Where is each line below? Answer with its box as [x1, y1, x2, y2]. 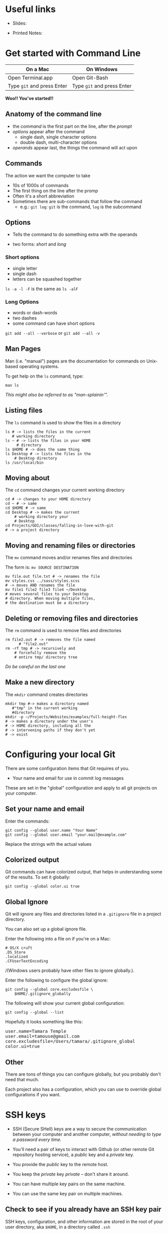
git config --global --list [5, 1010, 64, 1015]
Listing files [5, 406, 43, 415]
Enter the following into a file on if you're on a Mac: [5, 936, 111, 942]
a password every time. [12, 1136, 62, 1142]
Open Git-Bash [72, 74, 108, 81]
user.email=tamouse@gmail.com [5, 1033, 80, 1039]
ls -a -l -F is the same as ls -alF [5, 286, 78, 292]
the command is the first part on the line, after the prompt [12, 123, 132, 129]
